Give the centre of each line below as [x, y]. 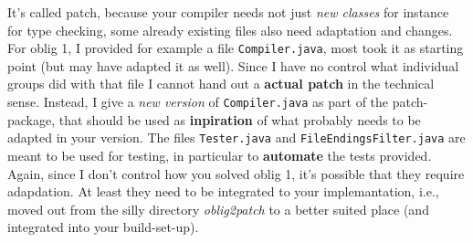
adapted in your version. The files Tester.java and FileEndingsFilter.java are [236, 137]
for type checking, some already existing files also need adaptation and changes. [230, 30]
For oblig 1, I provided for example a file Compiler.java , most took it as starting [236, 48]
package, [32, 119]
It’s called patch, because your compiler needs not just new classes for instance [228, 12]
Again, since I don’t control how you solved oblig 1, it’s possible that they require [236, 173]
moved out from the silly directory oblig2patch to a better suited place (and [218, 209]
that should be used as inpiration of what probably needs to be [240, 119]
